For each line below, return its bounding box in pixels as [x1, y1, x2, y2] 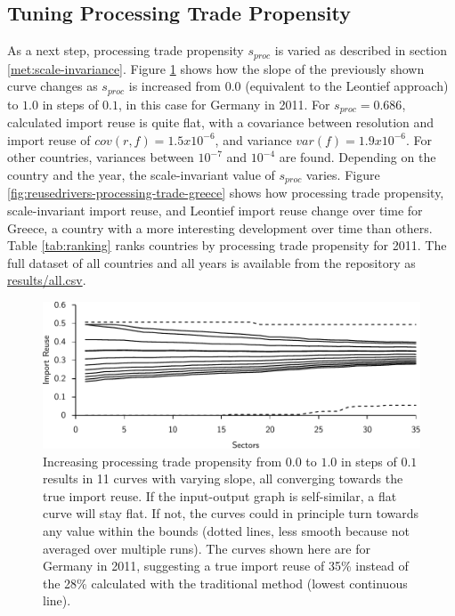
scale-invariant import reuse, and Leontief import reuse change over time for [7, 200, 423, 219]
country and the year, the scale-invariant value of [7, 165, 275, 183]
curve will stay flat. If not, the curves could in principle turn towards [43, 504, 419, 523]
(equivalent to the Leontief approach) [245, 77, 449, 95]
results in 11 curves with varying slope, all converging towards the [43, 469, 403, 488]
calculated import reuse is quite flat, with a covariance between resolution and [7, 113, 435, 132]
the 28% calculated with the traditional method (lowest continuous [43, 573, 408, 592]
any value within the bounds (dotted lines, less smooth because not [43, 521, 410, 539]
